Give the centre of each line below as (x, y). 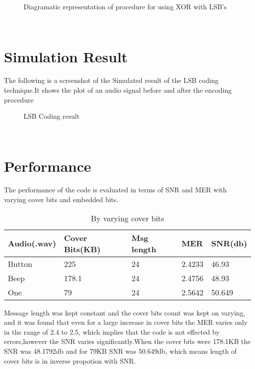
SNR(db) (229, 243)
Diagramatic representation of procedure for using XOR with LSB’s (125, 6)
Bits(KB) (82, 249)
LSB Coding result (52, 116)
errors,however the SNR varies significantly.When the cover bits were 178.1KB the (127, 341)
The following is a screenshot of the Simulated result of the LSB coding (111, 80)
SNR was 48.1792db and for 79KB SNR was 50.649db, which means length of (120, 351)
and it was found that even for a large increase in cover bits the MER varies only (126, 322)
